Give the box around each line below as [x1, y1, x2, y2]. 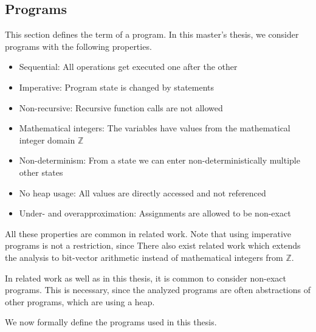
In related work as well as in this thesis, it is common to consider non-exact [5, 271, 286, 284]
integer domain [19, 133, 75, 146]
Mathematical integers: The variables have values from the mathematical [19, 122, 290, 134]
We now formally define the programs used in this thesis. [5, 316, 217, 328]
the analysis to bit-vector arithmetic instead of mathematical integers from [5, 251, 283, 263]
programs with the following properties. [5, 40, 152, 52]
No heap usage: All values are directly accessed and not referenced [19, 186, 266, 199]
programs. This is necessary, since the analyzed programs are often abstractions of [5, 283, 311, 296]
